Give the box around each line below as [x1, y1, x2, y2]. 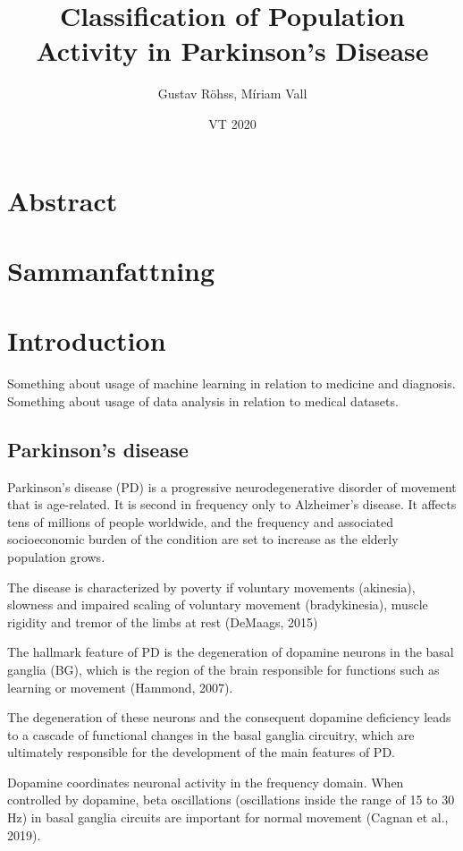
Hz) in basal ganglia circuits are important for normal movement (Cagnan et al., [7, 808, 449, 827]
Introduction [7, 322, 166, 359]
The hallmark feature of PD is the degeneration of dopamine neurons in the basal [7, 643, 454, 661]
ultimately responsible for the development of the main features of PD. [7, 743, 395, 762]
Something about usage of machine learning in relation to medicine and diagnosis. [7, 374, 456, 393]
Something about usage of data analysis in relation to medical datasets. [7, 391, 399, 410]
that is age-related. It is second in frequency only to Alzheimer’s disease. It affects [7, 495, 457, 514]
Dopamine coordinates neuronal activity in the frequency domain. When [7, 772, 404, 791]
